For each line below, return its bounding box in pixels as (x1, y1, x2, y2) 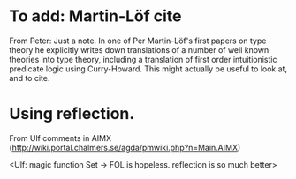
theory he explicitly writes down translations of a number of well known (9, 44, 269, 55)
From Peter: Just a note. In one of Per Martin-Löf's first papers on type (9, 35, 267, 46)
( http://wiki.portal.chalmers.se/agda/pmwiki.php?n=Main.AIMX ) (9, 142, 241, 153)
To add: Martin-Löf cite (9, 6, 183, 26)
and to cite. (9, 72, 50, 83)
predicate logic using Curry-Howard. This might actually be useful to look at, (9, 63, 288, 74)
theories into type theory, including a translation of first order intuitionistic (9, 54, 277, 64)
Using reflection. (9, 104, 135, 124)
